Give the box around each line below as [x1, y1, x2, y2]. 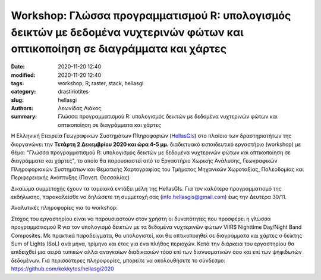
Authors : [11, 105, 34, 112]
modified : [11, 71, 36, 79]
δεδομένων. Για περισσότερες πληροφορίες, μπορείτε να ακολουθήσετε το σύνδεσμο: [11, 257, 226, 264]
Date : [11, 63, 25, 70]
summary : [11, 113, 37, 120]
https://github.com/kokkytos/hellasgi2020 [11, 265, 114, 272]
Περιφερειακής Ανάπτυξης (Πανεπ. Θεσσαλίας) [11, 174, 130, 181]
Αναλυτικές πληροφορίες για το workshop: [11, 204, 118, 211]
